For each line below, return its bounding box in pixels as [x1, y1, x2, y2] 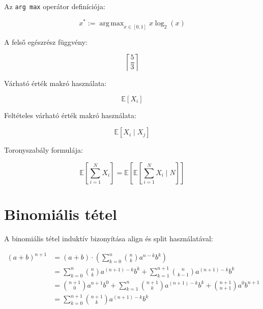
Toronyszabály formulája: [4, 145, 83, 155]
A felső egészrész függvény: [4, 36, 87, 47]
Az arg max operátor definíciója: [4, 1, 105, 11]
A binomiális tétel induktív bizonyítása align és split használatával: [4, 233, 213, 244]
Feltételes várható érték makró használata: [4, 109, 136, 120]
